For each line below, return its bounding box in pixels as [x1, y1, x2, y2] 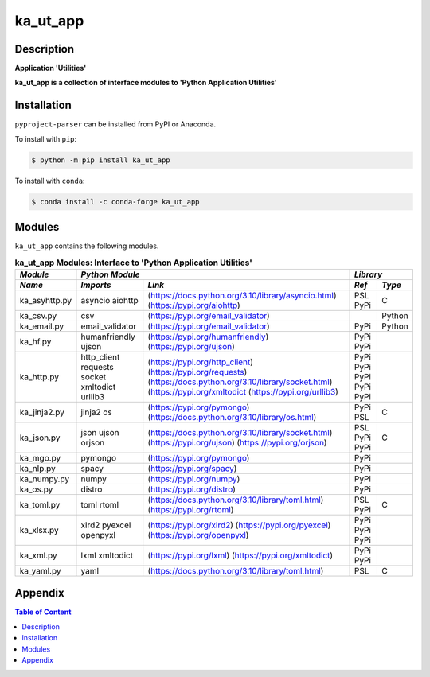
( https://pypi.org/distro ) [147, 484, 236, 495]
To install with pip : [14, 134, 77, 143]
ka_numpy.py [19, 473, 70, 484]
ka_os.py [19, 484, 53, 495]
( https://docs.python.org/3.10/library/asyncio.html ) [147, 290, 338, 301]
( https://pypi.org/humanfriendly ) [147, 331, 269, 342]
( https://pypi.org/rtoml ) [147, 504, 234, 515]
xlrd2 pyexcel [80, 519, 131, 531]
